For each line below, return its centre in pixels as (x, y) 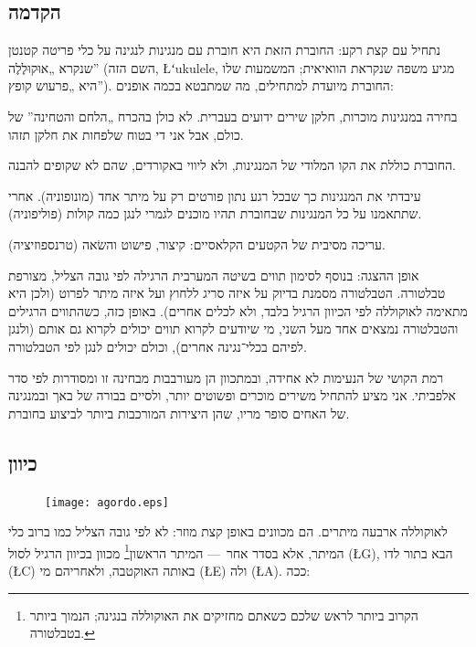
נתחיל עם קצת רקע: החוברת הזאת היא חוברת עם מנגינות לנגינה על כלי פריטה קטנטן (225, 50)
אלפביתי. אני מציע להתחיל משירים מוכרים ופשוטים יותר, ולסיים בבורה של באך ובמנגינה (232, 395)
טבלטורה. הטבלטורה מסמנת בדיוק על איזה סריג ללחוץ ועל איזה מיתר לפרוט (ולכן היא (227, 293)
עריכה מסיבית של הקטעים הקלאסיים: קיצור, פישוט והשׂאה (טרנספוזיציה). (197, 244)
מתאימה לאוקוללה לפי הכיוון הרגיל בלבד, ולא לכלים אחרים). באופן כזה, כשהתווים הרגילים (238, 310)
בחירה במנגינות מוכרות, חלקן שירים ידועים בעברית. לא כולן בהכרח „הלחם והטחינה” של (233, 116)
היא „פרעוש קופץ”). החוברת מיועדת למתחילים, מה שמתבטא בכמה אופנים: (201, 85)
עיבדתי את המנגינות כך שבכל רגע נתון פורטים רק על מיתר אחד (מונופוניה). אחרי (215, 195)
